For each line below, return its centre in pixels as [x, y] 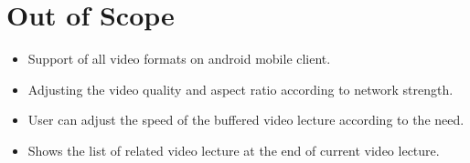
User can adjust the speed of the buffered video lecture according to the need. [246, 120]
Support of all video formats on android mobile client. [179, 59]
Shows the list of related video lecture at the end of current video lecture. [234, 150]
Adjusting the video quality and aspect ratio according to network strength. [240, 89]
